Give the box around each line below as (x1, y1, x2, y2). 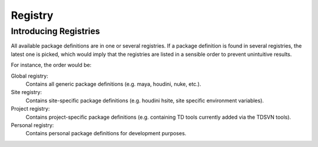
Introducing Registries (11, 26, 100, 36)
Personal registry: (11, 121, 54, 129)
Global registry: (11, 72, 48, 79)
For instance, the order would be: (11, 62, 92, 69)
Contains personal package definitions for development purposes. (25, 130, 187, 137)
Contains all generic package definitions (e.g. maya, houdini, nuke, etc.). (25, 80, 201, 88)
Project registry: (11, 105, 50, 112)
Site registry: (11, 89, 42, 96)
